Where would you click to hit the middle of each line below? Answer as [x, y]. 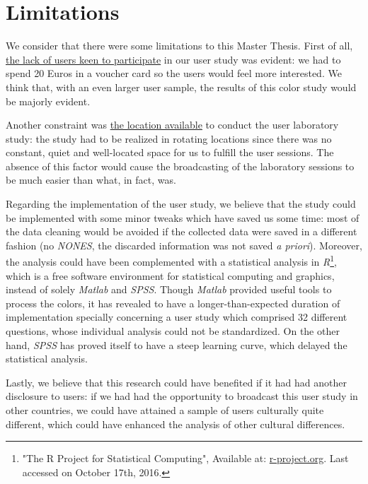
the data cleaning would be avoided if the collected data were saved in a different [182, 231]
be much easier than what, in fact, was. [91, 180]
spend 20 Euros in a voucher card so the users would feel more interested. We [174, 73]
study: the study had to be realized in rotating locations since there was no [169, 138]
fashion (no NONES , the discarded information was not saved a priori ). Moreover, [184, 245]
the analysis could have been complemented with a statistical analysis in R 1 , [172, 261]
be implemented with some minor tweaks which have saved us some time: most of [183, 217]
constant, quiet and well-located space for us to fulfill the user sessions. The [170, 152]
